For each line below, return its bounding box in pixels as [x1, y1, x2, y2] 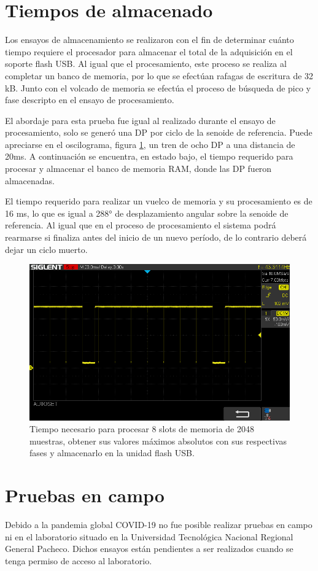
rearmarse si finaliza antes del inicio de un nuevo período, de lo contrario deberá [5, 231, 307, 244]
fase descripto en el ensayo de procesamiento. [5, 93, 174, 106]
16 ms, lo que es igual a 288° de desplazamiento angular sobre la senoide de [5, 206, 289, 219]
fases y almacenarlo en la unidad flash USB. [29, 446, 195, 459]
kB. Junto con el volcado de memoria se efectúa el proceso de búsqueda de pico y [5, 81, 311, 94]
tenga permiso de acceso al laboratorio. [5, 554, 152, 567]
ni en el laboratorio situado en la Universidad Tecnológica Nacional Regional [5, 530, 293, 543]
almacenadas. [5, 174, 55, 187]
